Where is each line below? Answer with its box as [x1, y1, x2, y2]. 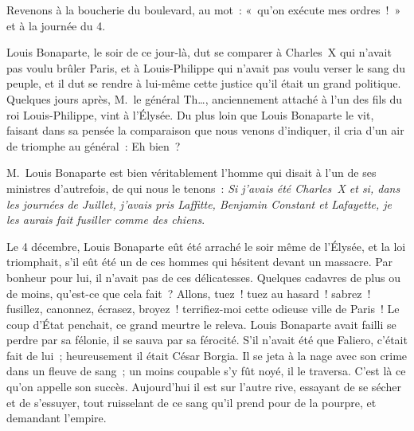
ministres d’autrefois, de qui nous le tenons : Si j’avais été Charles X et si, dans [6, 179, 400, 196]
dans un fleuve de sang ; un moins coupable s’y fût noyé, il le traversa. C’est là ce [6, 362, 406, 379]
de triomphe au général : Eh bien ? [6, 137, 181, 154]
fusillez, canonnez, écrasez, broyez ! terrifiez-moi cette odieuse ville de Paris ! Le [6, 300, 400, 317]
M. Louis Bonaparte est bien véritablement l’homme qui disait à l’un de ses [6, 164, 377, 181]
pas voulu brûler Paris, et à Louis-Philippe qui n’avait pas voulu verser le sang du [6, 59, 406, 76]
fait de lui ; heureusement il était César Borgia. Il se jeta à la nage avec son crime [6, 347, 408, 363]
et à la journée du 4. [6, 17, 106, 33]
